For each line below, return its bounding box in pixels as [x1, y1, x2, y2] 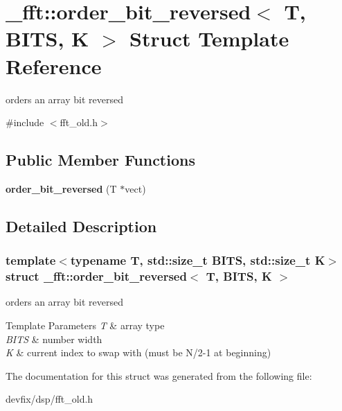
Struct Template [129, 24, 289, 53]
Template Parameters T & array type [6, 318, 165, 332]
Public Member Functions [6, 149, 195, 170]
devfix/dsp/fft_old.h [6, 392, 93, 406]
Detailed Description [6, 215, 157, 236]
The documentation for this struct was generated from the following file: [6, 368, 312, 383]
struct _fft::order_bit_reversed [6, 268, 187, 285]
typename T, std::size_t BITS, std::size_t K [70, 252, 325, 269]
